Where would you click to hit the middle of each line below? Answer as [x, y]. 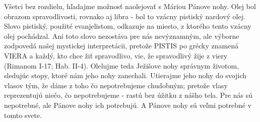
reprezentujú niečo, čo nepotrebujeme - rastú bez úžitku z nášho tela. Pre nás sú [128, 95]
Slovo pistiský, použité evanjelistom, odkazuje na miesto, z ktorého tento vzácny [128, 26]
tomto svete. [23, 115]
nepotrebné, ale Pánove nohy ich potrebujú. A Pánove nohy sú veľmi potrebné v [128, 105]
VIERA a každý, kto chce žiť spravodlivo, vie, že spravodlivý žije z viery [116, 55]
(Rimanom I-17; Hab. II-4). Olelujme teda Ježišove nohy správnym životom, [122, 65]
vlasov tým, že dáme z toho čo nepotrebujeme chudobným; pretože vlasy [116, 85]
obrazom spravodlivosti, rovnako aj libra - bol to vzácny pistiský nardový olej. [125, 16]
